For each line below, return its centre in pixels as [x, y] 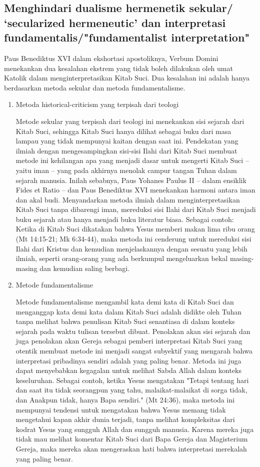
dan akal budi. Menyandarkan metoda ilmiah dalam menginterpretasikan [128, 199]
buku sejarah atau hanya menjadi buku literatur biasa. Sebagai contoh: [125, 219]
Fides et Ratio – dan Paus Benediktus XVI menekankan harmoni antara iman [135, 190]
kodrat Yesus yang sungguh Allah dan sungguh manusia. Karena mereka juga [135, 429]
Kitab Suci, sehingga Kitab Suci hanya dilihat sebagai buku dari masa [123, 131]
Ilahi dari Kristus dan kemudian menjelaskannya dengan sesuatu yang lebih [131, 248]
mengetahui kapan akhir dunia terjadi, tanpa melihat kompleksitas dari [125, 419]
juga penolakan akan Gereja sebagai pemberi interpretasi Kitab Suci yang [129, 341]
